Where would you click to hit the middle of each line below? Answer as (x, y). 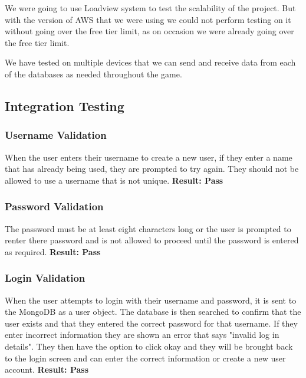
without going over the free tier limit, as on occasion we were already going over (149, 31)
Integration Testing (65, 105)
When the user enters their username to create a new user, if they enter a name (149, 157)
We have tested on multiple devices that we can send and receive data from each (150, 62)
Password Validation (54, 206)
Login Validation (45, 278)
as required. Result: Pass (53, 251)
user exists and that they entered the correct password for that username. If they (151, 323)
